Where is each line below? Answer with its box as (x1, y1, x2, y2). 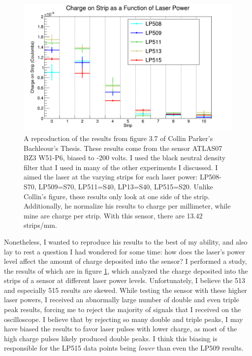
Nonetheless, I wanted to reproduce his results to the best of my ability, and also (4, 236, 248, 247)
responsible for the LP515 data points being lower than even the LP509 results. (4, 343, 244, 353)
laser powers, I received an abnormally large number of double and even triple (4, 294, 239, 305)
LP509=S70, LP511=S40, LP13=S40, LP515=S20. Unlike (38, 181, 213, 191)
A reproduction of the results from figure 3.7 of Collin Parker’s (24, 133, 213, 143)
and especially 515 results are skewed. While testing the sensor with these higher (4, 285, 247, 295)
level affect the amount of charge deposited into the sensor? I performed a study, (4, 256, 247, 266)
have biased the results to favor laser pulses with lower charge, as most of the (4, 323, 237, 334)
